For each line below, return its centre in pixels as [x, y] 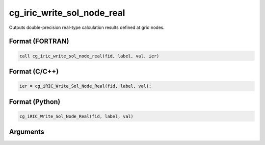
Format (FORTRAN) [39, 41]
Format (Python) [35, 102]
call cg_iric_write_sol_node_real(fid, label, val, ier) [89, 56]
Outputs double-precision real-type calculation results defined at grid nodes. [87, 27]
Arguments [27, 132]
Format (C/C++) [34, 71]
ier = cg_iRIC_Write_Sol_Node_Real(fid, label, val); [85, 86]
